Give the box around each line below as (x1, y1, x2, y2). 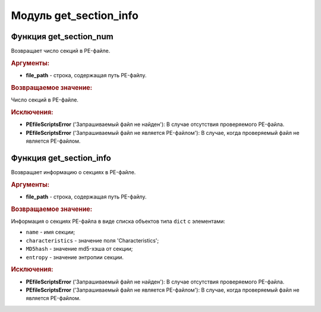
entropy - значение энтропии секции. (26, 253, 124, 261)
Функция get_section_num (11, 31, 114, 42)
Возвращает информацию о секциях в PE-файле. (11, 168, 136, 175)
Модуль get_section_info (11, 9, 139, 22)
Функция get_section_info (11, 153, 111, 163)
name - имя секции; (26, 229, 75, 236)
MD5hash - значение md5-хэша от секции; (26, 245, 133, 253)
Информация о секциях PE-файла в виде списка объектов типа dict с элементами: (11, 218, 225, 225)
